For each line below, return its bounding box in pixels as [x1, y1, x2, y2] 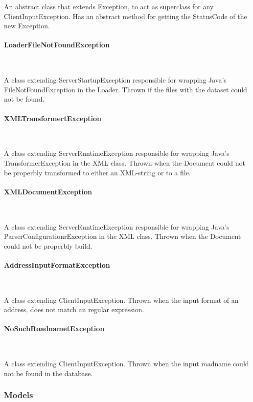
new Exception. [4, 21, 50, 31]
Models [4, 389, 33, 401]
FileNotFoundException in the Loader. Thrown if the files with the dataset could [4, 84, 247, 94]
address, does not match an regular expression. [4, 304, 144, 315]
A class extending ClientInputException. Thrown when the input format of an [4, 295, 239, 305]
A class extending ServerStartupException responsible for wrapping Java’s [4, 75, 227, 85]
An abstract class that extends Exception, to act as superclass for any [4, 1, 214, 11]
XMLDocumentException [4, 186, 92, 196]
